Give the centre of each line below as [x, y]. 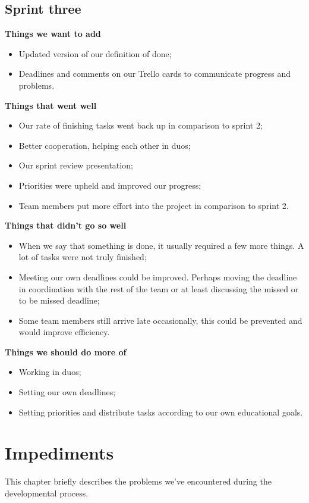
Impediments [59, 453]
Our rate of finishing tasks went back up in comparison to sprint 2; [141, 125]
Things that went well [51, 105]
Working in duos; [50, 372]
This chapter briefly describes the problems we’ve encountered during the [138, 481]
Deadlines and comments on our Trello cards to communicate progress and [155, 74]
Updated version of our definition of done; [95, 53]
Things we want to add [53, 34]
